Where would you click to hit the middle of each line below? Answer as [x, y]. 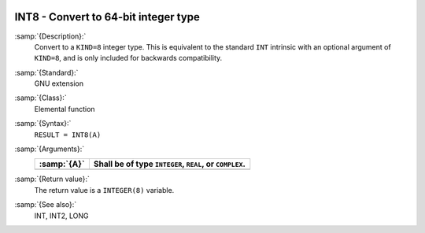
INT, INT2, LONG [61, 216]
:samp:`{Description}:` [50, 36]
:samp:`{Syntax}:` [43, 124]
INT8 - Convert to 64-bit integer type [107, 17]
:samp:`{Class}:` [41, 98]
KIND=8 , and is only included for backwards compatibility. [128, 58]
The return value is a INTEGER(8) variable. [104, 190]
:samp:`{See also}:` [46, 205]
